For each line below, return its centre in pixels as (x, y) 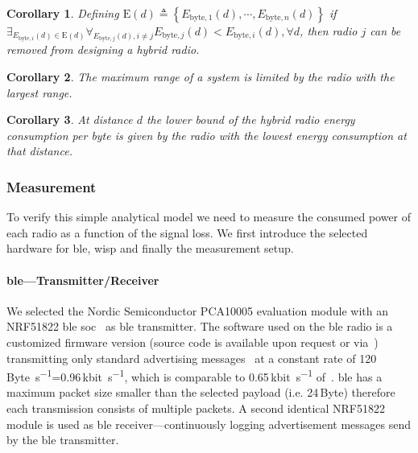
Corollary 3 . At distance (70, 119)
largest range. (39, 92)
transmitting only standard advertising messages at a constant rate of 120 (192, 358)
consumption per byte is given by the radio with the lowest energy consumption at (207, 135)
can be (385, 31)
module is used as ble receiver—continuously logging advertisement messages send (209, 424)
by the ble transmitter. (63, 440)
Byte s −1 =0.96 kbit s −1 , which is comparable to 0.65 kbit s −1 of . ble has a (195, 375)
